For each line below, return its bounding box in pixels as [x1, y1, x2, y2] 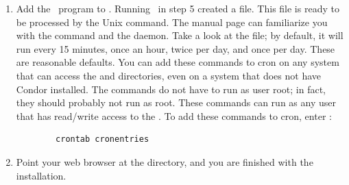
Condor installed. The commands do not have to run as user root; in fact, [16, 82, 326, 96]
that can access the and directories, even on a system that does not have [16, 68, 321, 82]
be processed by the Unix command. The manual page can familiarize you [16, 14, 328, 29]
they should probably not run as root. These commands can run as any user [16, 95, 336, 110]
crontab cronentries [56, 134, 149, 145]
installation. [16, 168, 67, 182]
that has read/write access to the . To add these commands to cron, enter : [16, 108, 332, 123]
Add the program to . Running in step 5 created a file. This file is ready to [16, 1, 339, 15]
